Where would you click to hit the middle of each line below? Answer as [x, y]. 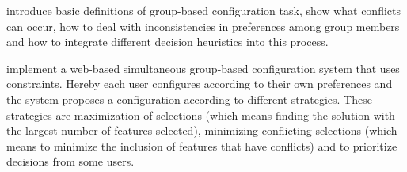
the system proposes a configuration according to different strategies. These [189, 99]
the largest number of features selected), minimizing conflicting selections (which [202, 130]
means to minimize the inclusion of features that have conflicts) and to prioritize [202, 145]
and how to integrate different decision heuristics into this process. [167, 42]
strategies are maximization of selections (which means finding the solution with [201, 115]
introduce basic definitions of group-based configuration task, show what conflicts [204, 10]
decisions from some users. [70, 161]
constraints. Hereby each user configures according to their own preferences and [200, 84]
